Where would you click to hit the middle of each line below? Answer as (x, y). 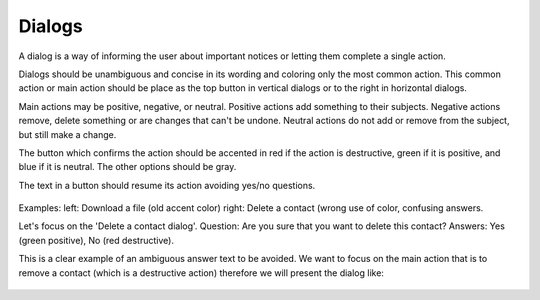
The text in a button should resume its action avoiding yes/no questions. (167, 185)
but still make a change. (67, 134)
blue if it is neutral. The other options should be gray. (127, 167)
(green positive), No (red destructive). (96, 240)
